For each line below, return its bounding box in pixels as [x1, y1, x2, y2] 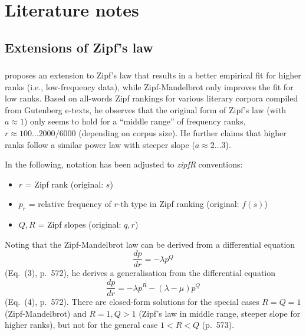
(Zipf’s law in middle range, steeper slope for [139, 307, 301, 319]
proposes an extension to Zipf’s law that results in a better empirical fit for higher [5, 69, 301, 81]
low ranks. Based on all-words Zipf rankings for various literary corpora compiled [5, 92, 298, 104]
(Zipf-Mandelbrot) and [5, 307, 87, 319]
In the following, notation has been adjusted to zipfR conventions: [5, 158, 243, 170]
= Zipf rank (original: [25, 178, 104, 190]
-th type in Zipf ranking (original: [117, 198, 239, 210]
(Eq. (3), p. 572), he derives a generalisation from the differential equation [5, 267, 276, 279]
